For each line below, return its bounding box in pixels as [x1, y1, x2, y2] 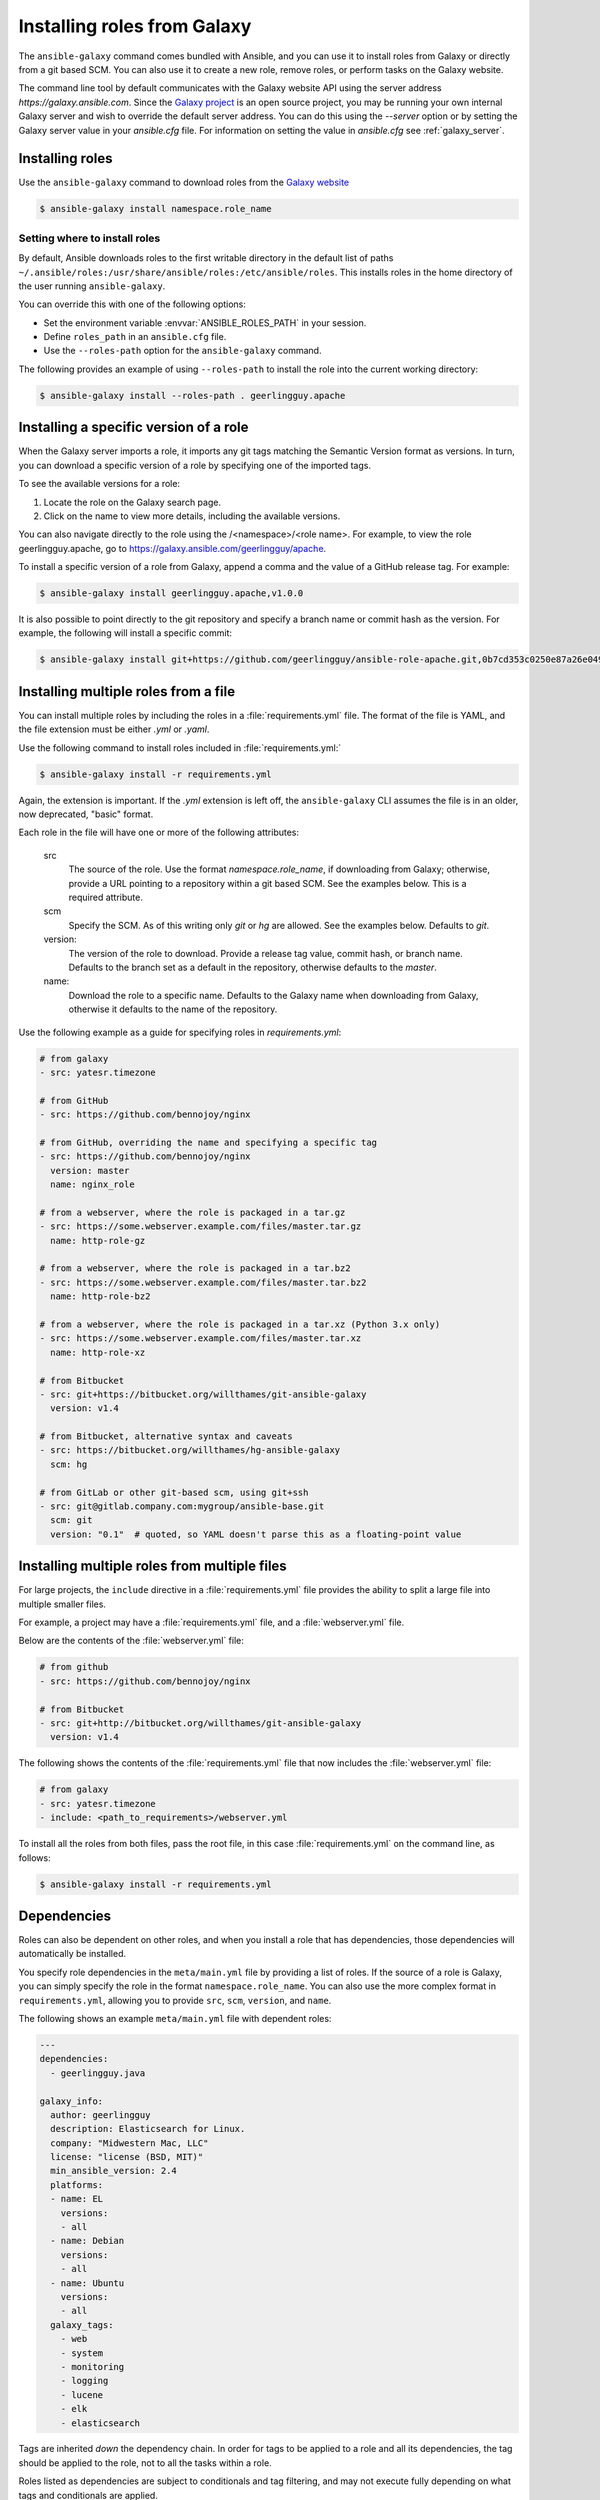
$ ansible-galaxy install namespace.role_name [39, 203, 272, 215]
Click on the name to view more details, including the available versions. [43, 510, 341, 522]
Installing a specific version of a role [18, 419, 249, 436]
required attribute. [68, 891, 144, 904]
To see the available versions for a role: [18, 478, 180, 490]
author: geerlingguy [50, 2109, 151, 2120]
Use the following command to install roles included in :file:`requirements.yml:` [18, 741, 342, 754]
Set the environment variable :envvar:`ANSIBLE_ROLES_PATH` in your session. [43, 316, 367, 329]
